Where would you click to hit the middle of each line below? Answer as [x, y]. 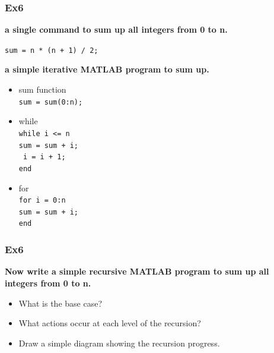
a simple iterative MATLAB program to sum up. [107, 69]
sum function [42, 89]
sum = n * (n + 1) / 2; [52, 50]
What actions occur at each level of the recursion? [110, 323]
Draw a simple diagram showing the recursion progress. [119, 343]
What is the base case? [60, 303]
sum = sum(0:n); [51, 102]
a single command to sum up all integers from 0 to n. [116, 29]
